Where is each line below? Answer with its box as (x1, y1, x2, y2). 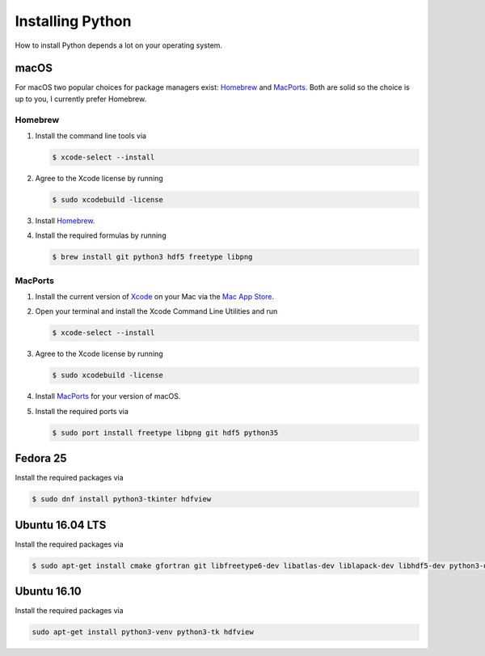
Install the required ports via (35, 406, 129, 416)
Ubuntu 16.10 (15, 585, 82, 599)
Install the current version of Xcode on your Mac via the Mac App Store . (35, 292, 275, 302)
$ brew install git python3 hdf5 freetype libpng (52, 252, 253, 262)
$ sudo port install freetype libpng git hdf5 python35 (52, 428, 279, 437)
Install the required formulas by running (35, 231, 167, 240)
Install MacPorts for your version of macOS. (35, 391, 181, 401)
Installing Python (15, 12, 132, 30)
